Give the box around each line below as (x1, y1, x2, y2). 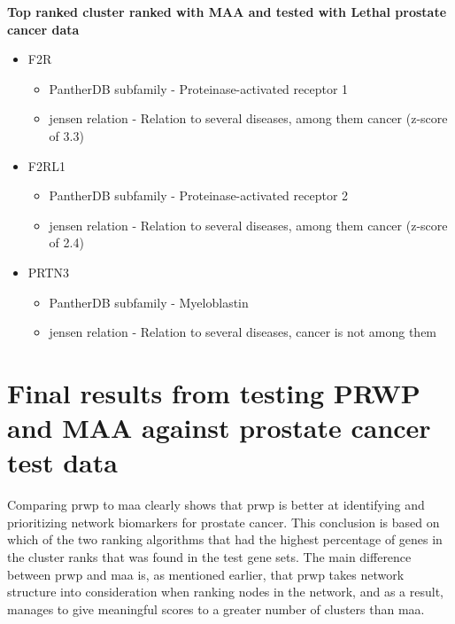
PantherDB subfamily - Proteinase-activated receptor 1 (49, 79, 349, 97)
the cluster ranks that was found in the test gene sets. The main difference (7, 548, 412, 565)
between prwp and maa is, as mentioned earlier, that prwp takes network (7, 565, 405, 583)
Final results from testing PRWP (7, 374, 420, 410)
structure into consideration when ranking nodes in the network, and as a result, (7, 582, 443, 601)
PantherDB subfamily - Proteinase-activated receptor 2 (49, 186, 349, 205)
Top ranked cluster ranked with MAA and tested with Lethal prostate (7, 3, 447, 20)
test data (7, 444, 118, 480)
